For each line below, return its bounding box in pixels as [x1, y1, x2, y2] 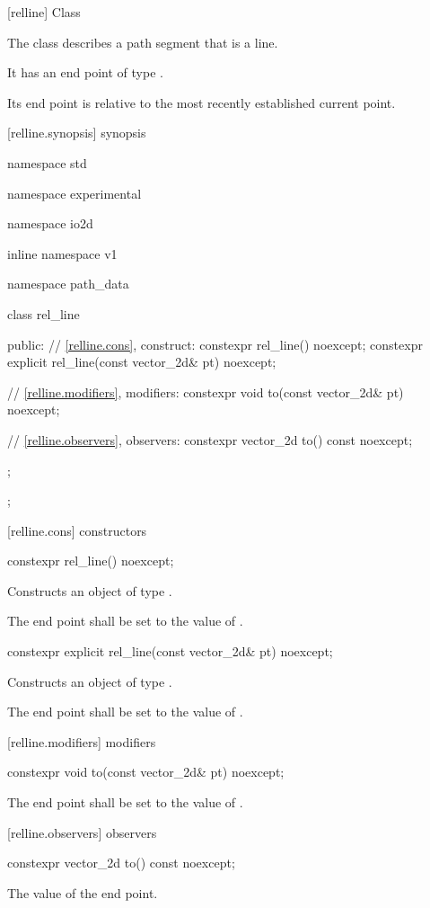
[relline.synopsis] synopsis [7, 123, 146, 142]
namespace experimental [7, 183, 142, 202]
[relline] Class [7, 3, 81, 21]
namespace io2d [7, 214, 93, 233]
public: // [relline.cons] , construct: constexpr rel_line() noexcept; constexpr [7, 334, 423, 353]
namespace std [7, 153, 87, 172]
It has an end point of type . [7, 63, 163, 82]
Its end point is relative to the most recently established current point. [7, 93, 396, 111]
